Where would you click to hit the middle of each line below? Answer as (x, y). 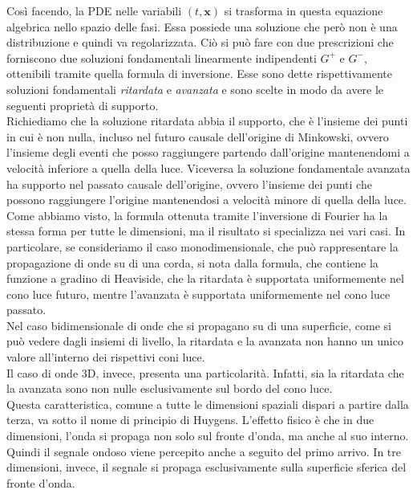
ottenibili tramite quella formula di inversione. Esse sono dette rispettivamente (200, 73)
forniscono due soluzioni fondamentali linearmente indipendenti (162, 57)
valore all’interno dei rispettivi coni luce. (106, 357)
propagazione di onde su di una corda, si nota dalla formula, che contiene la (192, 262)
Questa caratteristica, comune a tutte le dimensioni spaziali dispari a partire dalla (208, 404)
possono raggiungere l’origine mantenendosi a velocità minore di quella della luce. (206, 200)
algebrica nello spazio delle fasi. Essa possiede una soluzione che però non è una (202, 26)
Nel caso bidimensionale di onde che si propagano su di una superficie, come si (199, 325)
